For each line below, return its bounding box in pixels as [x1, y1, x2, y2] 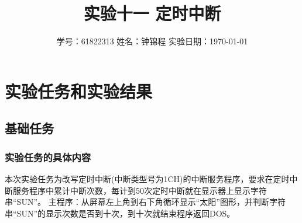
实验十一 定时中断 [83, 1, 221, 25]
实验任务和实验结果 [5, 79, 153, 103]
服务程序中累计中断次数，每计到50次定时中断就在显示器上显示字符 [12, 184, 267, 196]
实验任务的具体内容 [5, 149, 91, 164]
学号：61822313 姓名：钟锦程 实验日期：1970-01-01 [56, 35, 248, 47]
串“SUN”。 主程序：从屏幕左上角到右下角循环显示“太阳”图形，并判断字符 [5, 196, 286, 208]
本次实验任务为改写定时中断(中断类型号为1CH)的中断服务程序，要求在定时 [5, 172, 290, 184]
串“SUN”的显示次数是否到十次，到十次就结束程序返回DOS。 [5, 207, 235, 219]
